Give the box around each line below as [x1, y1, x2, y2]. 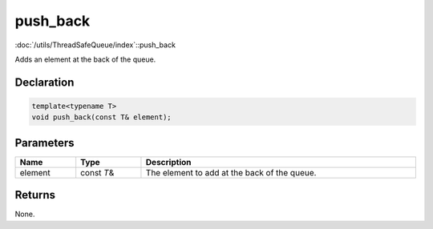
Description [145, 156, 192, 167]
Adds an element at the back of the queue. [14, 54, 156, 64]
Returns [14, 188, 56, 202]
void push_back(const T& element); [31, 113, 172, 122]
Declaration [14, 75, 75, 89]
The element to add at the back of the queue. [145, 167, 317, 178]
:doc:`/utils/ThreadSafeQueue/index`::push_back [14, 40, 176, 50]
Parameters [14, 136, 75, 150]
